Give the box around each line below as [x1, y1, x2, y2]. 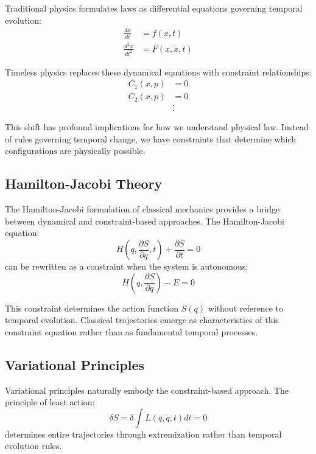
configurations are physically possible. [5, 144, 146, 157]
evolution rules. [5, 439, 62, 452]
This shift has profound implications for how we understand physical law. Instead [5, 120, 309, 133]
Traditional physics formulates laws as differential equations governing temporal [5, 2, 303, 14]
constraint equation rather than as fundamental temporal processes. [5, 325, 258, 338]
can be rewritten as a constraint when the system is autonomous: [5, 260, 248, 272]
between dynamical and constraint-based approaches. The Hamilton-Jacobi [5, 214, 285, 227]
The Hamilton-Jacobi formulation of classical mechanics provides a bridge [5, 203, 280, 215]
